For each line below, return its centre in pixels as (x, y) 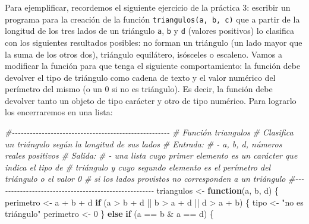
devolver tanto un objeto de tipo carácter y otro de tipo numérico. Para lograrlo (151, 100)
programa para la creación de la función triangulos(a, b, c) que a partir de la (152, 19)
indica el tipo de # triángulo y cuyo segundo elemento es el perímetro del (138, 167)
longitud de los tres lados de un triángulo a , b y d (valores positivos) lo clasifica (149, 31)
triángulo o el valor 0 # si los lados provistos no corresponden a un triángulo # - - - (154, 179)
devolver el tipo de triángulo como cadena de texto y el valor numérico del (140, 77)
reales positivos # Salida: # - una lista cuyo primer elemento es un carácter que (151, 155)
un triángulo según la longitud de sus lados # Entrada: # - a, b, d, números (144, 143)
